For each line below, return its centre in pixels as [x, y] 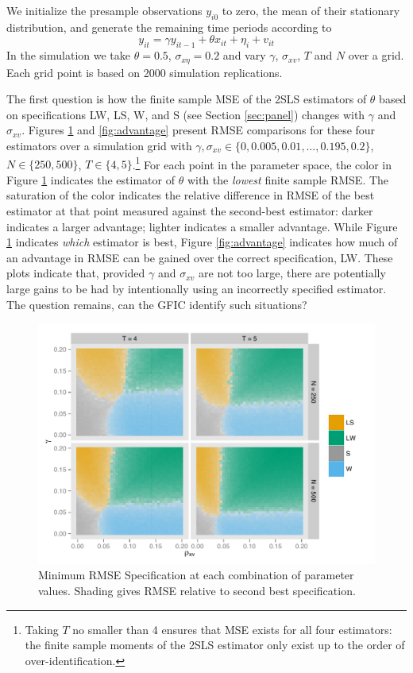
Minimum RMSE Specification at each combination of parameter [196, 575]
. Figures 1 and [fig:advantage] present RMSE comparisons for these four [199, 130]
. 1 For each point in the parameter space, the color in [262, 163]
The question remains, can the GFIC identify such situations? [157, 304]
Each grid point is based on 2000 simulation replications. [145, 72]
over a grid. [376, 55]
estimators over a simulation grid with [99, 146]
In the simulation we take [69, 55]
